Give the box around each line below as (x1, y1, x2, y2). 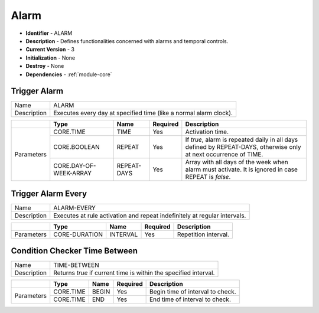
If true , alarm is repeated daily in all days (185, 136, 298, 144)
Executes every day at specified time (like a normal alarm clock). (53, 109, 233, 118)
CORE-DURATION (53, 230, 103, 239)
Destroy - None (25, 63, 64, 70)
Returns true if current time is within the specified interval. (53, 269, 215, 277)
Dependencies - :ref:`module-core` (25, 71, 112, 78)
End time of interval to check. (149, 295, 232, 304)
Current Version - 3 (25, 46, 75, 53)
